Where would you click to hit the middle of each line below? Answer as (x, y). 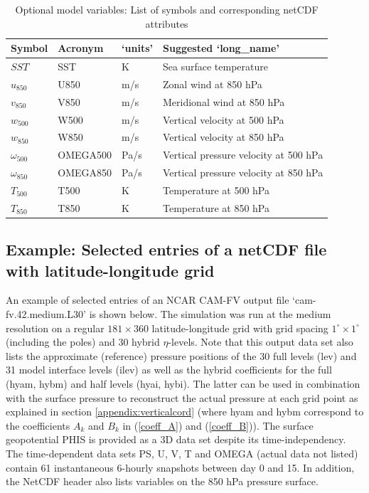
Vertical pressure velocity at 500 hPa (243, 155)
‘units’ (137, 48)
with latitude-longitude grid (110, 270)
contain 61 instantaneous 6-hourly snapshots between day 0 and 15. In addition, (180, 467)
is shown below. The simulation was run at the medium (210, 314)
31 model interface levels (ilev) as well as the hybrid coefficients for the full (169, 370)
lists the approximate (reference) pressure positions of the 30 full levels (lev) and (181, 355)
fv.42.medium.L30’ (46, 314)
